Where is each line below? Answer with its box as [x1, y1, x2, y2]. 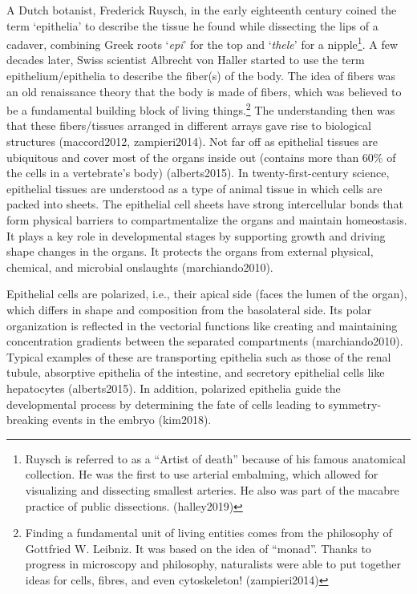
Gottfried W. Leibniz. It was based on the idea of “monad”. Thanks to [25, 539, 371, 556]
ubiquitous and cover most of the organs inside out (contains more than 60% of [6, 148, 396, 165]
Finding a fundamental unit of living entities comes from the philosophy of [25, 524, 392, 541]
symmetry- [328, 395, 382, 412]
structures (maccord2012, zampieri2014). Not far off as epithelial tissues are [6, 133, 379, 150]
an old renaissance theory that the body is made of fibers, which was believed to [6, 83, 402, 99]
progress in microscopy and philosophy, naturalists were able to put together [25, 556, 401, 572]
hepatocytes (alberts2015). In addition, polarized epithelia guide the [6, 379, 341, 396]
